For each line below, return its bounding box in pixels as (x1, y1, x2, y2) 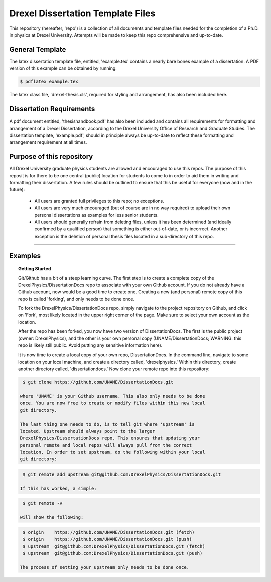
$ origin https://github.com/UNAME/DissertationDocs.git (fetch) (23, 529, 195, 535)
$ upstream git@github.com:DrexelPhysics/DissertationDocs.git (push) (23, 550, 203, 556)
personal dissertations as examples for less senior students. (34, 212, 159, 218)
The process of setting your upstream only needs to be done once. (20, 564, 190, 570)
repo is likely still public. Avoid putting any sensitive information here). (18, 342, 163, 348)
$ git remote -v (23, 500, 63, 506)
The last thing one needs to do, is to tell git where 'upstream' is (20, 421, 195, 427)
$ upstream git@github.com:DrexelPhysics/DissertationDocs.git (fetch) (23, 543, 205, 549)
